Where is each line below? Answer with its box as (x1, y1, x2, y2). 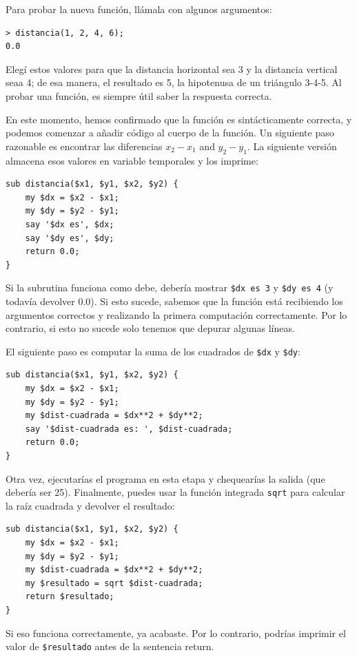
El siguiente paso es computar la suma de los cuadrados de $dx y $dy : (6, 344, 300, 358)
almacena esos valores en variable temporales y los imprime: (6, 153, 258, 167)
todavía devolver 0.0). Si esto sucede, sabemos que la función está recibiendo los (6, 293, 343, 308)
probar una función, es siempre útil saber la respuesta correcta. (6, 88, 272, 103)
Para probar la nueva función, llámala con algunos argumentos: (6, 2, 272, 16)
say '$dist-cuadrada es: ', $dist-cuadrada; (25, 424, 233, 434)
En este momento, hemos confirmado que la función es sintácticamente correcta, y (6, 112, 352, 126)
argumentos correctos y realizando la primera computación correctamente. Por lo (6, 307, 347, 322)
